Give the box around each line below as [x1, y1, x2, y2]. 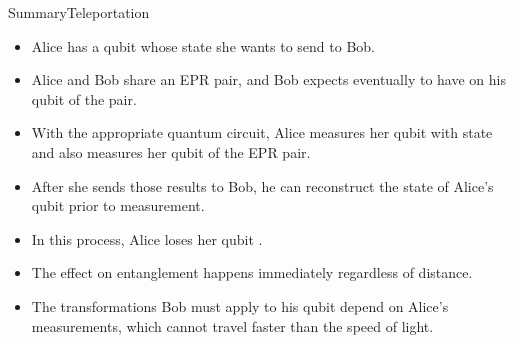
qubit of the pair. [31, 88, 137, 109]
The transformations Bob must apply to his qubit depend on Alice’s [31, 295, 449, 316]
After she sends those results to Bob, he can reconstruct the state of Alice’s [31, 175, 494, 196]
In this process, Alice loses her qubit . [31, 228, 263, 249]
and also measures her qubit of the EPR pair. [31, 141, 311, 162]
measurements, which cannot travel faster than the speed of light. [31, 315, 434, 336]
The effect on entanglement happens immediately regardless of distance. [31, 262, 473, 283]
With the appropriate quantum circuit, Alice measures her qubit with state [31, 122, 493, 143]
